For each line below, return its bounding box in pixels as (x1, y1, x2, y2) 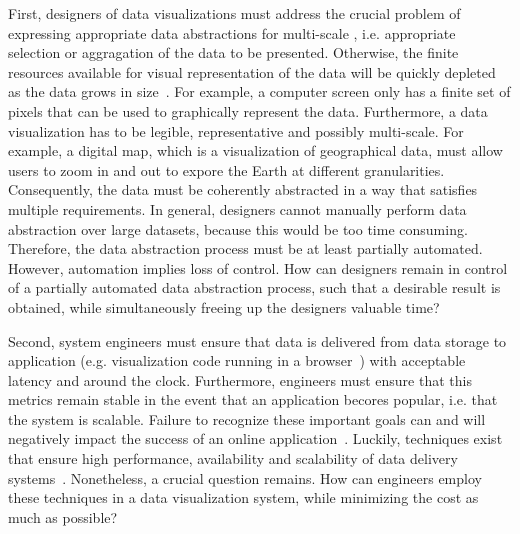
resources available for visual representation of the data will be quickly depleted (8, 61, 496, 82)
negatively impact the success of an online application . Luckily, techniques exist (8, 428, 503, 449)
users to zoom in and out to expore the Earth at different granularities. (8, 159, 445, 180)
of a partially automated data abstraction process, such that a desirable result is (8, 277, 501, 298)
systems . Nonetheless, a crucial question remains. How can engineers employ (8, 467, 482, 488)
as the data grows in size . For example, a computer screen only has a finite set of (8, 81, 511, 102)
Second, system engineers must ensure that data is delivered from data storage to (8, 330, 507, 351)
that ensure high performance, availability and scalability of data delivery (8, 448, 458, 469)
